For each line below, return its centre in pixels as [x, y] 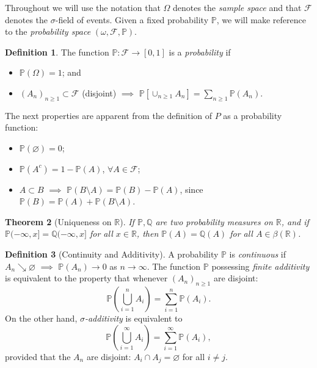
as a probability [253, 115]
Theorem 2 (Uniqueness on [58, 221]
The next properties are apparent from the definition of [109, 115]
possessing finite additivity [261, 266]
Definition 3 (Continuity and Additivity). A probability [112, 254]
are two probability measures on [214, 221]
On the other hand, [41, 318]
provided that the [38, 356]
